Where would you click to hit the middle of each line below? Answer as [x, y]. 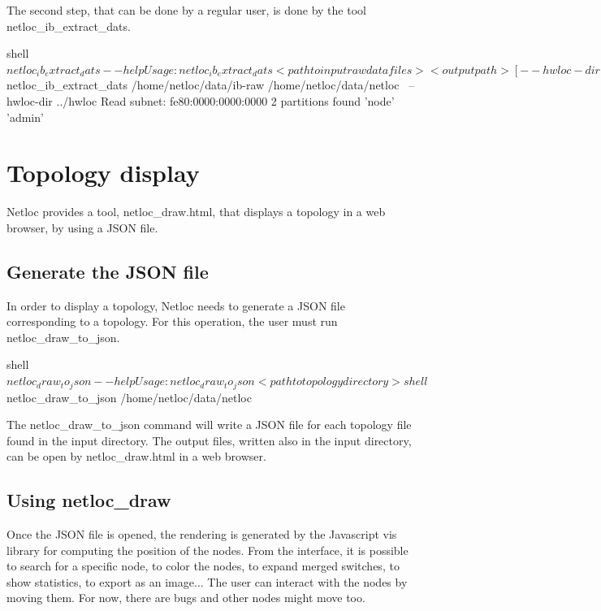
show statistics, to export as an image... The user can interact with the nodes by [207, 581]
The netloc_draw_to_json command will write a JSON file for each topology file [209, 425]
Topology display [103, 173]
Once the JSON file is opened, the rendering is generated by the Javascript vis [202, 534]
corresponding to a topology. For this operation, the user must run [172, 321]
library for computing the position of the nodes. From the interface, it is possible [208, 550]
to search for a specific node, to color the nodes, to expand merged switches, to [203, 566]
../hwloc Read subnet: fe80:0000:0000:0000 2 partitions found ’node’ [225, 100]
